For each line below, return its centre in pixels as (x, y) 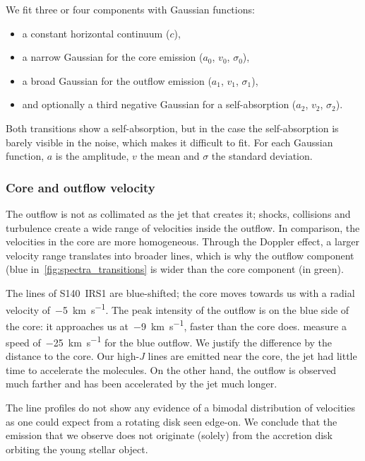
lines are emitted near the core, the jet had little (252, 356)
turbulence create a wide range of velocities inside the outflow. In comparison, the (183, 227)
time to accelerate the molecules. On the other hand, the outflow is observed (171, 369)
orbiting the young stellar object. (77, 449)
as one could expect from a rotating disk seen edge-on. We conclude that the (172, 421)
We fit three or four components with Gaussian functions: (130, 9)
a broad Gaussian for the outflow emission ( (117, 80)
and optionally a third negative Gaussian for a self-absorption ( (159, 104)
